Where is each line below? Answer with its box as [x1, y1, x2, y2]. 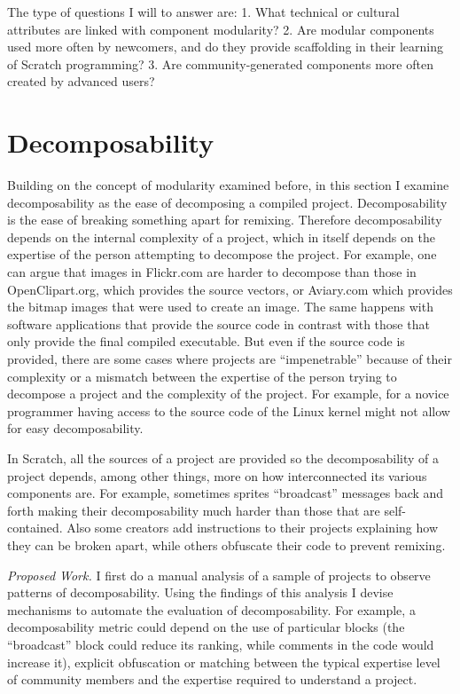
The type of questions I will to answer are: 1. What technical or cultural [7, 3, 400, 20]
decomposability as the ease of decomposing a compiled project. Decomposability [7, 193, 448, 211]
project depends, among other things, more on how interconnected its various [7, 466, 427, 485]
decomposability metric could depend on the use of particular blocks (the [7, 618, 405, 636]
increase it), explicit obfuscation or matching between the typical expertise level [7, 652, 441, 671]
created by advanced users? [7, 72, 155, 91]
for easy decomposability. [7, 419, 144, 438]
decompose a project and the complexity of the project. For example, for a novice [7, 384, 449, 403]
